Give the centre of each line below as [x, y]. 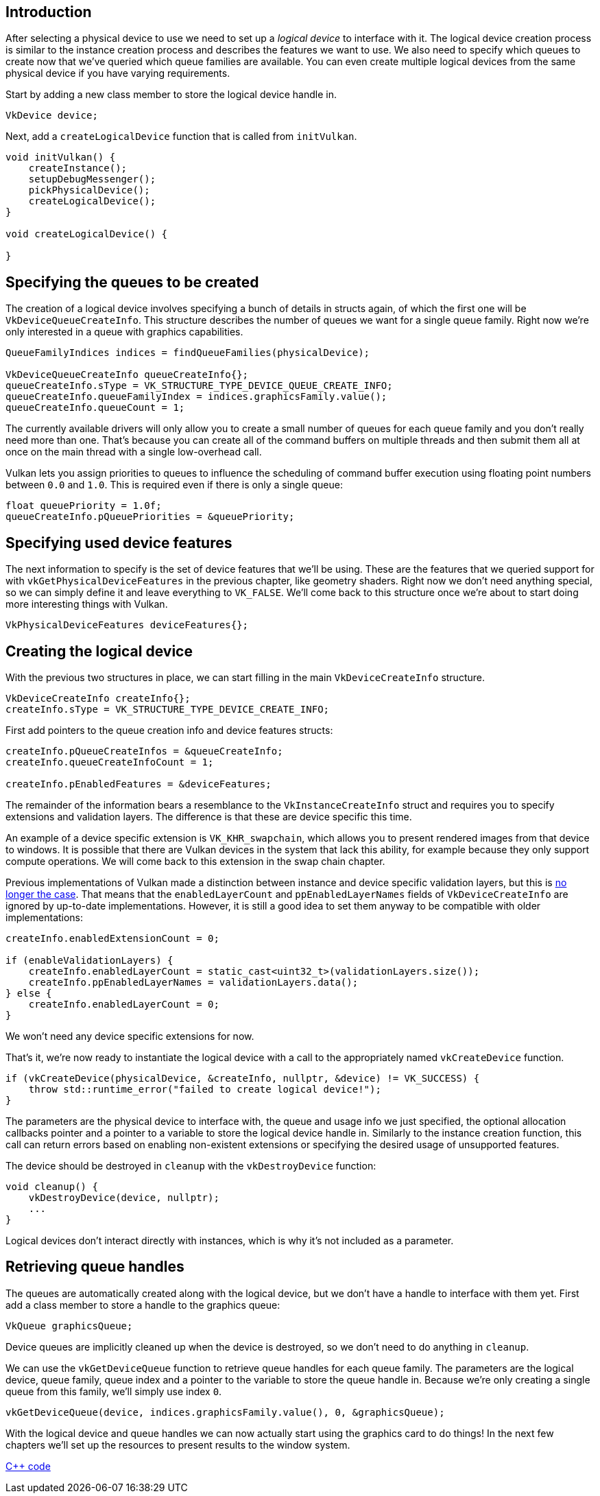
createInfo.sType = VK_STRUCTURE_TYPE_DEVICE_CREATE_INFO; [168, 709]
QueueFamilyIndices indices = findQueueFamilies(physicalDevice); [188, 353]
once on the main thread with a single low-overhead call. [134, 452]
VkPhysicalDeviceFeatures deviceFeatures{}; [127, 625]
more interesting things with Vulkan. [87, 604]
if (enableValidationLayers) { [89, 960]
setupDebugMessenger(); [92, 179]
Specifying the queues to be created [132, 282]
